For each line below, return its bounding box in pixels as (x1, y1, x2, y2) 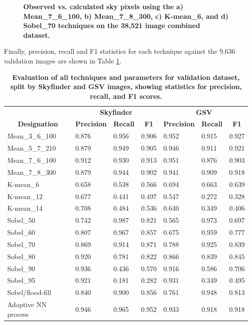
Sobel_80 (7, 251, 35, 261)
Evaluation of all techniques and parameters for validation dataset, (12, 72, 240, 82)
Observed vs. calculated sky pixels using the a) (23, 1, 183, 11)
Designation (17, 119, 58, 129)
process (7, 309, 29, 319)
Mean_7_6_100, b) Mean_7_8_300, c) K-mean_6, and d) (23, 11, 229, 21)
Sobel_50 (7, 215, 35, 225)
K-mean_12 (7, 191, 43, 201)
